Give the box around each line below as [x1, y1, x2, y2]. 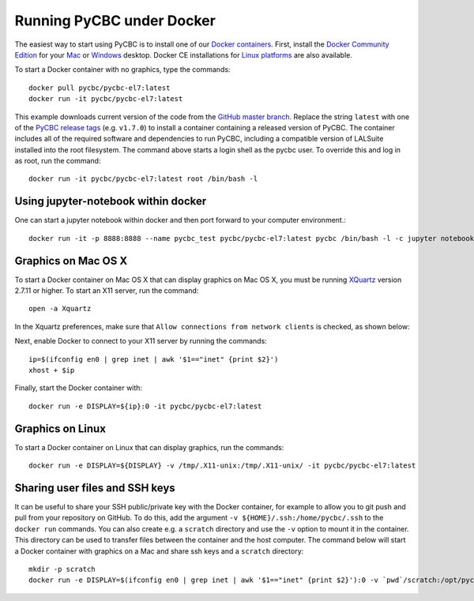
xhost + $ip [28, 366, 75, 374]
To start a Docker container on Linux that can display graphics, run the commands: [14, 442, 284, 452]
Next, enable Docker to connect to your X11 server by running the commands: [14, 336, 268, 346]
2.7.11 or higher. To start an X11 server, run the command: [14, 286, 199, 295]
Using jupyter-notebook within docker [14, 194, 207, 208]
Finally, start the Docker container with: [14, 383, 142, 393]
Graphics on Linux [14, 422, 107, 435]
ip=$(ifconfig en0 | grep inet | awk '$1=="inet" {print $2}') [28, 355, 279, 363]
